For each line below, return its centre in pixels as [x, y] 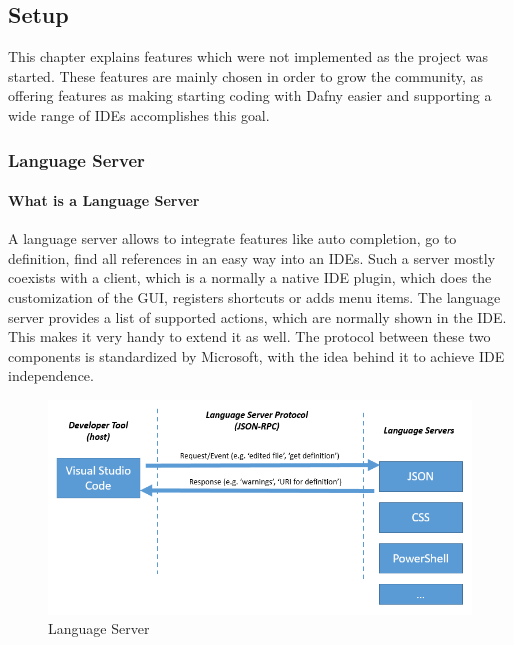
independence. [51, 375]
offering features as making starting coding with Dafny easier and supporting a [250, 95]
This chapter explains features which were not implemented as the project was [248, 56]
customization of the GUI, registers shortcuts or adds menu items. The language [254, 297]
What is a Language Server [104, 200]
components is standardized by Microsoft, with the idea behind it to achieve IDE [256, 355]
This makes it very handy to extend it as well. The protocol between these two [249, 336]
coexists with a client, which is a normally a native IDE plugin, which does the [250, 277]
